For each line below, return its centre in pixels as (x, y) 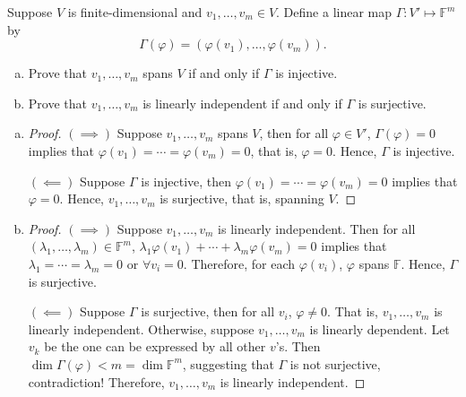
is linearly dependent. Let (380, 328)
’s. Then (298, 346)
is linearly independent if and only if (242, 103)
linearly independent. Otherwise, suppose (141, 328)
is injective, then (186, 181)
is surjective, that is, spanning (242, 198)
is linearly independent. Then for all (317, 228)
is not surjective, (335, 363)
